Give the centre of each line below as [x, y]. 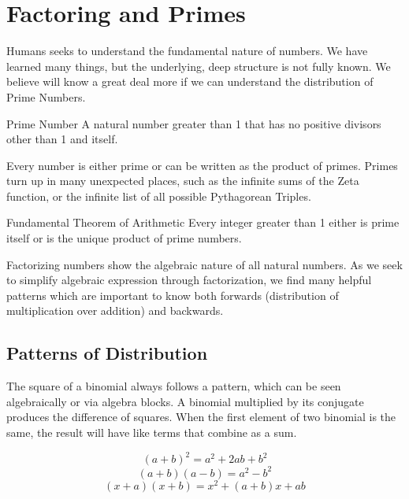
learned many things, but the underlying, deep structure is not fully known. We [199, 66]
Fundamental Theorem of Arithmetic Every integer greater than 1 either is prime [203, 222]
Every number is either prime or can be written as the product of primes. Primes [202, 165]
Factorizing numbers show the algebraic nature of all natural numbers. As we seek [204, 264]
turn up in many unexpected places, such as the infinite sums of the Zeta [183, 181]
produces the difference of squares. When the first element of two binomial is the [201, 417]
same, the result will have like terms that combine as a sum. [152, 432]
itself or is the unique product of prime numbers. [124, 238]
